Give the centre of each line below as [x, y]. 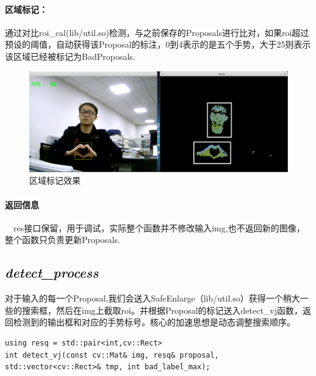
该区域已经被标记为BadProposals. [70, 56]
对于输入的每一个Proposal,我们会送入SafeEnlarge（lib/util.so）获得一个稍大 [153, 298]
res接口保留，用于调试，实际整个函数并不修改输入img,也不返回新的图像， [159, 227]
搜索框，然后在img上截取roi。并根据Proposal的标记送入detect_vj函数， [162, 310]
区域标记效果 [55, 180]
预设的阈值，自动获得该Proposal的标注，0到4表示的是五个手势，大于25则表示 [158, 44]
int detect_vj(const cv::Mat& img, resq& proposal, [112, 355]
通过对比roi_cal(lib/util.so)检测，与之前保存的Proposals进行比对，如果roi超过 [157, 32]
